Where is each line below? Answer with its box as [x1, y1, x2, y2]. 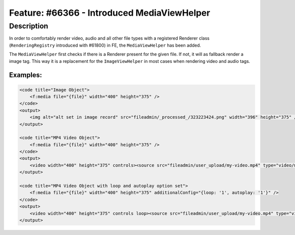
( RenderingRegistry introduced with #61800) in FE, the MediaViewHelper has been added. [9, 42, 201, 48]
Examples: [9, 71, 42, 79]
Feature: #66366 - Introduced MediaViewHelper [9, 7, 210, 18]
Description [9, 22, 49, 30]
